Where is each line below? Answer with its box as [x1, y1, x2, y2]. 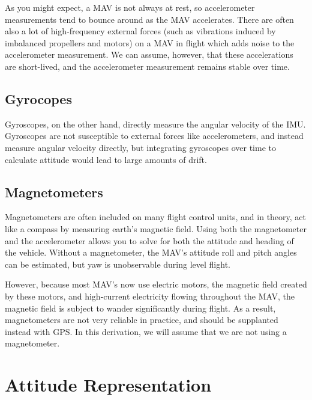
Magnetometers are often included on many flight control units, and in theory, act [5, 211, 307, 223]
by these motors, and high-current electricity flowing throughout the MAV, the [5, 289, 295, 302]
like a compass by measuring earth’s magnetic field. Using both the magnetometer [5, 222, 307, 235]
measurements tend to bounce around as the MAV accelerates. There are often [5, 13, 294, 25]
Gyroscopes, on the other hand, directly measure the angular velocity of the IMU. [5, 117, 306, 130]
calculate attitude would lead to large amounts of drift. [5, 153, 207, 165]
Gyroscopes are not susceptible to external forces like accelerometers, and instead [5, 129, 304, 142]
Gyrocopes [5, 89, 72, 108]
